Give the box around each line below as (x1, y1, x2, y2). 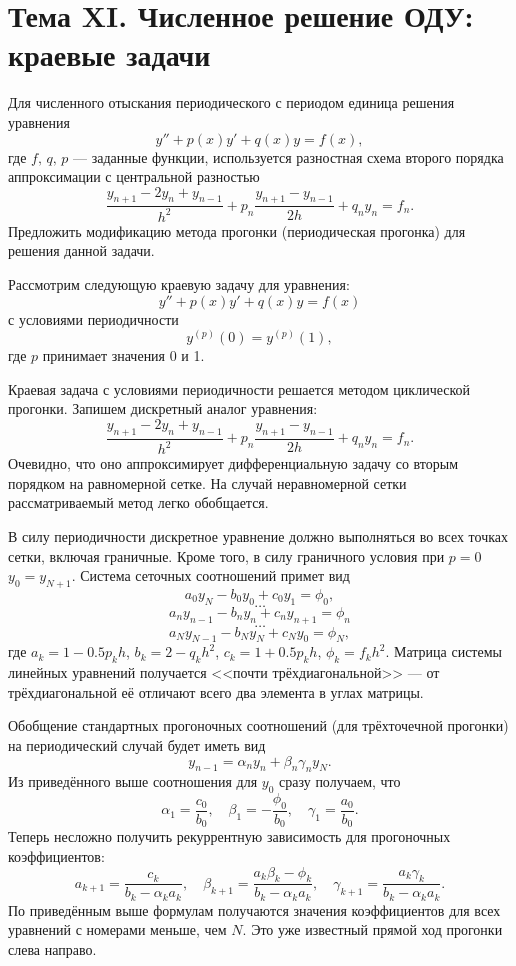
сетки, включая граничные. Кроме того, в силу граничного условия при (8, 545, 445, 566)
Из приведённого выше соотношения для (8, 771, 258, 792)
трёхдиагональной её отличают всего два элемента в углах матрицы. (8, 681, 424, 702)
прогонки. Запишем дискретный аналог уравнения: (8, 398, 318, 419)
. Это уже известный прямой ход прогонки (242, 919, 503, 940)
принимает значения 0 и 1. (42, 345, 205, 366)
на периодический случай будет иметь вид (8, 734, 266, 755)
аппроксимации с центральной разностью (8, 166, 260, 187)
